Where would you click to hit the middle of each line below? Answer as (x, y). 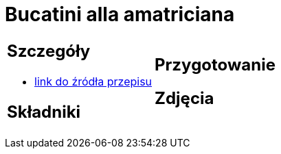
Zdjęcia (184, 98)
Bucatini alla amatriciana (120, 14)
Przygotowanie (215, 64)
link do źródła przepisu (93, 81)
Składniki (44, 112)
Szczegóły (49, 51)
